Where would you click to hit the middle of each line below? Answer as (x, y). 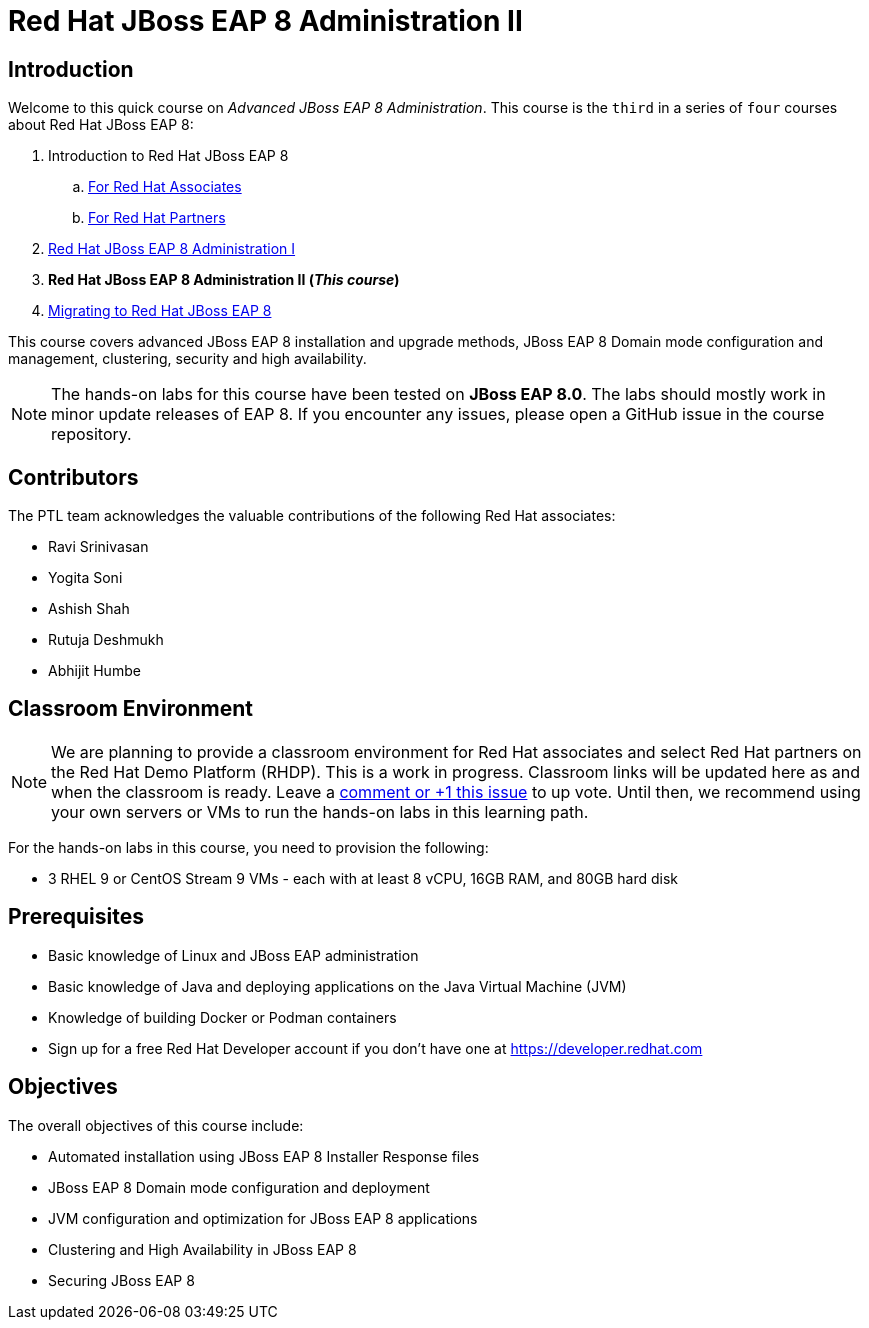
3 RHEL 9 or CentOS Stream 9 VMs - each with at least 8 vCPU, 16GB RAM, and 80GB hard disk (363, 878)
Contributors (73, 477)
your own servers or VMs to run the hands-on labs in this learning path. (320, 811)
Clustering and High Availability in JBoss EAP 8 (202, 1249)
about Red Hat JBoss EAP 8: (101, 125)
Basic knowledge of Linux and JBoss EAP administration (233, 955)
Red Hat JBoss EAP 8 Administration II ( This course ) (224, 280)
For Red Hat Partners (157, 218)
